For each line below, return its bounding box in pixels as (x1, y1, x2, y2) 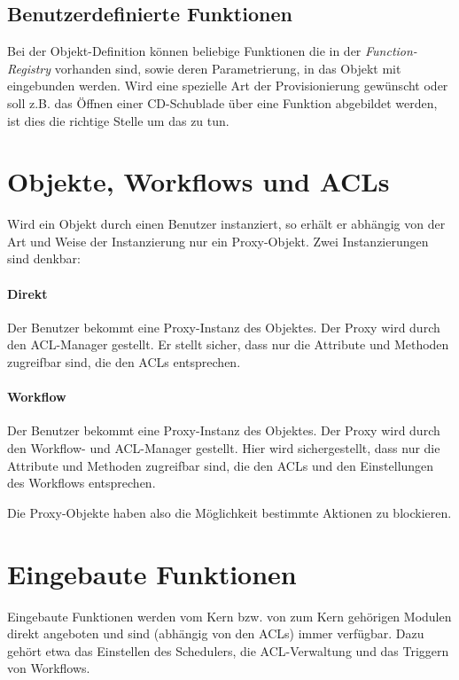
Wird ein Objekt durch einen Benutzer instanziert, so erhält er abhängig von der (7, 215, 446, 233)
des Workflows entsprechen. (7, 473, 156, 492)
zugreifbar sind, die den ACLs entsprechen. (7, 353, 241, 371)
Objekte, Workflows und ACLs (7, 163, 390, 199)
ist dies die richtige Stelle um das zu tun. (7, 111, 229, 129)
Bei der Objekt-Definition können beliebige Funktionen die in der (7, 42, 362, 60)
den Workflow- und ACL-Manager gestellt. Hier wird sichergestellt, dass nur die (7, 439, 440, 457)
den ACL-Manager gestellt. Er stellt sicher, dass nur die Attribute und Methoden (7, 335, 449, 354)
